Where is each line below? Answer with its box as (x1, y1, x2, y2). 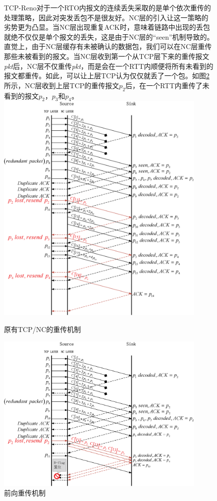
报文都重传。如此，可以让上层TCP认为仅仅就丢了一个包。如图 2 (4, 70, 210, 81)
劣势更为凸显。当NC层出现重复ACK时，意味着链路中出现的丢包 (4, 22, 210, 32)
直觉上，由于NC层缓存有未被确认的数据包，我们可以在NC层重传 (4, 41, 212, 52)
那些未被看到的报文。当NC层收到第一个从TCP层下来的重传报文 (4, 51, 210, 61)
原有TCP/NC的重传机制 (4, 324, 81, 334)
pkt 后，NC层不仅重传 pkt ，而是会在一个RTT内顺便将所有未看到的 (4, 60, 214, 71)
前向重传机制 (4, 488, 46, 498)
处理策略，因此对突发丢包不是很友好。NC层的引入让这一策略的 (4, 12, 209, 22)
